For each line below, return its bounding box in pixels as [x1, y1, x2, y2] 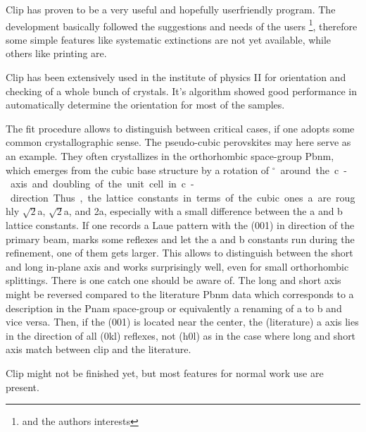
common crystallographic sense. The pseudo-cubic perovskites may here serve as [6, 135, 351, 149]
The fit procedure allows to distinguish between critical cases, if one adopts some [6, 121, 355, 135]
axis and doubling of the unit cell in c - [10, 176, 194, 191]
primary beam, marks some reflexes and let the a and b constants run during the [6, 231, 355, 246]
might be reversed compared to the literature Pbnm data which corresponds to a [6, 286, 354, 301]
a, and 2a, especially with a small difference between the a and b [63, 204, 343, 218]
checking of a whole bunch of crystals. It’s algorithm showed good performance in [6, 83, 358, 98]
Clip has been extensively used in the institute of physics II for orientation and [6, 70, 346, 85]
